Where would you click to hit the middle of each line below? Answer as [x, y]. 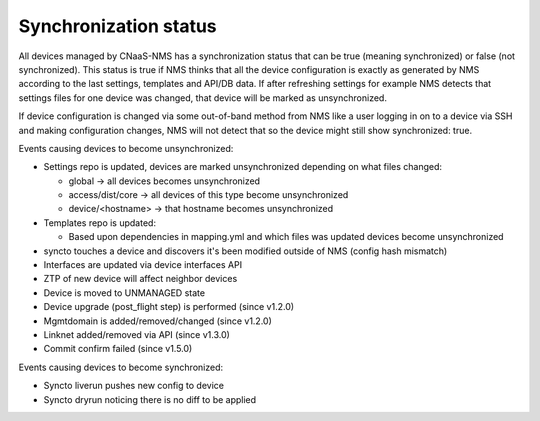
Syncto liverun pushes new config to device [134, 386]
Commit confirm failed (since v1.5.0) [118, 349]
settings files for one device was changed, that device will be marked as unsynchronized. [202, 97]
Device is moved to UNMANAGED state [124, 292]
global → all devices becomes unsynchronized [164, 181]
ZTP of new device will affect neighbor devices [140, 279]
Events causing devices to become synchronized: [121, 367]
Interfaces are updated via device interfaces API [143, 265]
